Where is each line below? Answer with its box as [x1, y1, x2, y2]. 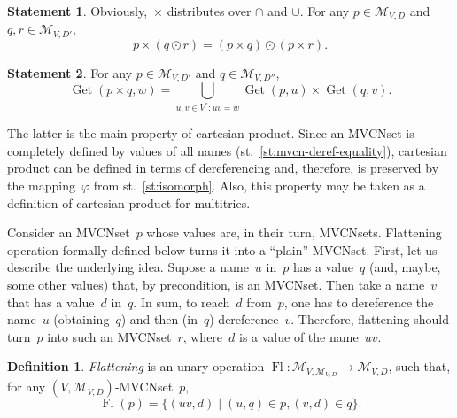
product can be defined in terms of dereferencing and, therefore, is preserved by [7, 159, 439, 177]
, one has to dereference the [283, 292, 434, 311]
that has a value [7, 292, 95, 311]
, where [182, 327, 223, 345]
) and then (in [120, 310, 198, 329]
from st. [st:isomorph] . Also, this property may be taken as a [93, 176, 425, 195]
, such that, [388, 357, 451, 375]
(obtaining [53, 310, 110, 329]
